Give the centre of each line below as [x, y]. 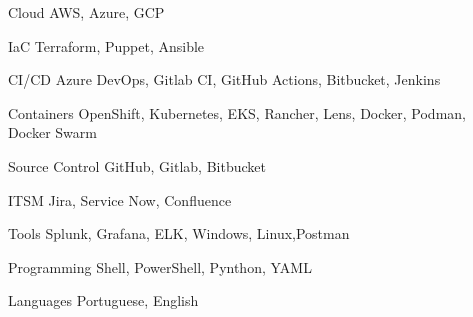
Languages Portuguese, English [103, 300]
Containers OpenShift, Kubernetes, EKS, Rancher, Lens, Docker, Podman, [237, 112]
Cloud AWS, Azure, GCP [86, 12]
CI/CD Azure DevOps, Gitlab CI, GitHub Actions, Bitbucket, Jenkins [224, 79]
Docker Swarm [52, 132]
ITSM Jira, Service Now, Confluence [120, 199]
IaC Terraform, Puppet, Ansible [106, 45]
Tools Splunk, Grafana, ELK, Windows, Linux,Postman [179, 233]
